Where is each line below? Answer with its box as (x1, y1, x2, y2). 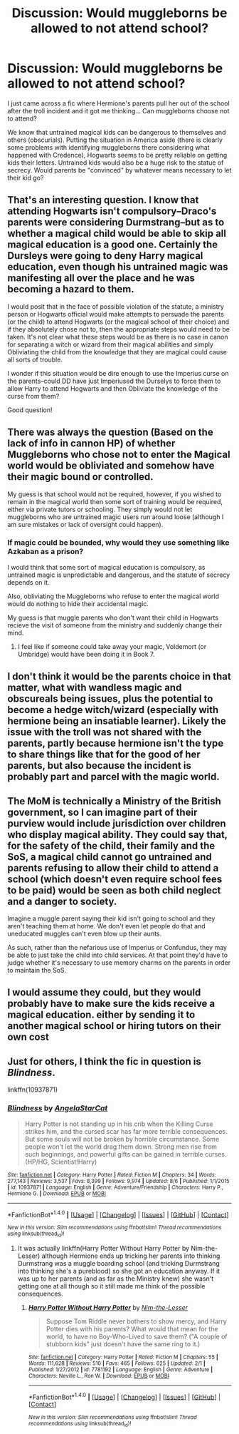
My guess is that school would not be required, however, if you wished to (7, 490, 222, 498)
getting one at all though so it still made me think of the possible (17, 1281, 206, 1290)
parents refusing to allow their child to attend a (7, 861, 219, 874)
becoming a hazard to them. (7, 283, 134, 295)
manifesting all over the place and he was (7, 272, 196, 285)
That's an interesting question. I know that (7, 194, 199, 206)
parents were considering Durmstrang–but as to (7, 216, 225, 229)
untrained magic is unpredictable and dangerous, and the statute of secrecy (7, 570, 230, 579)
